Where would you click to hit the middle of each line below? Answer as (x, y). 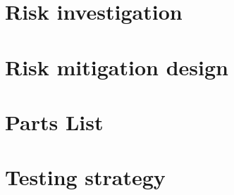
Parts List (54, 121)
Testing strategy (85, 177)
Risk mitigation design (117, 67)
